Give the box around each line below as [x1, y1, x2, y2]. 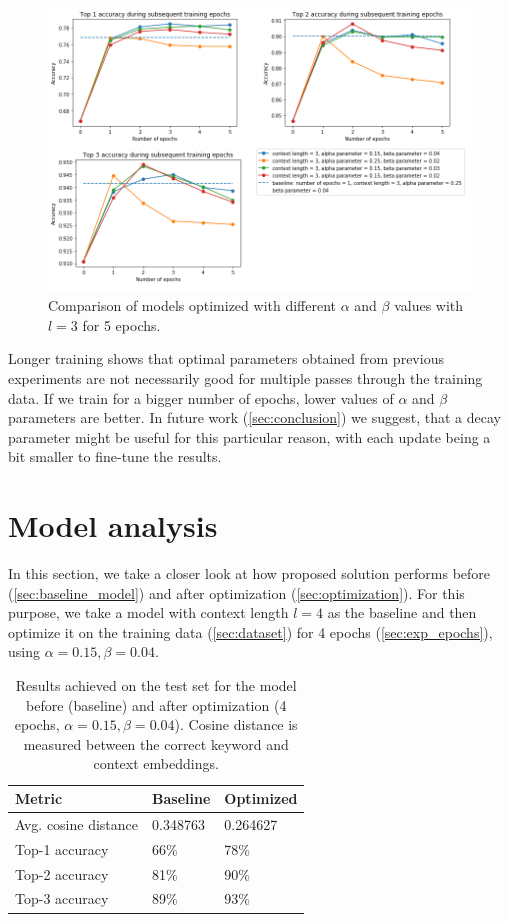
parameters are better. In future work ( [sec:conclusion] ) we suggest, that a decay [8, 407, 501, 428]
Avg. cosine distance [15, 813, 139, 834]
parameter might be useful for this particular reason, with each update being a [8, 426, 491, 447]
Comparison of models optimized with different [48, 295, 337, 316]
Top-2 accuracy [15, 863, 109, 884]
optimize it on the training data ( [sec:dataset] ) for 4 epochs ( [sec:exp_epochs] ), [8, 621, 493, 642]
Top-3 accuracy [15, 888, 109, 909]
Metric [15, 788, 63, 809]
